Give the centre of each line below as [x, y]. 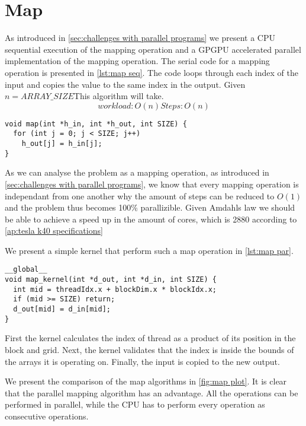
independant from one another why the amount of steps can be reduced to [140, 195]
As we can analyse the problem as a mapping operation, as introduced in [137, 172]
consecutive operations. [47, 416]
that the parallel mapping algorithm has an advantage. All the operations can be [152, 392]
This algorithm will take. [119, 96]
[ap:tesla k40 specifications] [54, 231]
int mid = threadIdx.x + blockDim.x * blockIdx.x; [115, 289]
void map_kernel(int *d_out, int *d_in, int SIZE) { [111, 280]
